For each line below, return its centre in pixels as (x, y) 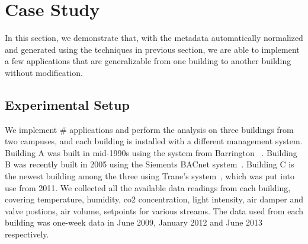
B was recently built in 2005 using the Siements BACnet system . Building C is (150, 164)
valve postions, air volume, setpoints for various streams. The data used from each (154, 210)
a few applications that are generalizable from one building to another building (148, 61)
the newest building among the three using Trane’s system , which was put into (150, 176)
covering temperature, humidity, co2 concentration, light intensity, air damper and (154, 199)
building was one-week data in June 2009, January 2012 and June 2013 (134, 222)
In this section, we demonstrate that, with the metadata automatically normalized (154, 38)
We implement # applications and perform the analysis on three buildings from (149, 129)
